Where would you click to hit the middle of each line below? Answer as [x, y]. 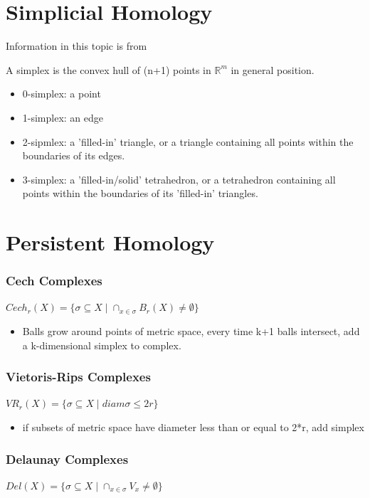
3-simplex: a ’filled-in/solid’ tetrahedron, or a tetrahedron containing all [179, 179]
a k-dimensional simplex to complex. [102, 345]
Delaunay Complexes [67, 459]
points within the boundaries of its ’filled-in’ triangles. [140, 193]
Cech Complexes [54, 281]
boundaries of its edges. [74, 155]
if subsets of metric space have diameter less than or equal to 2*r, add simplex [193, 427]
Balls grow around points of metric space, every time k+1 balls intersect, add [191, 331]
